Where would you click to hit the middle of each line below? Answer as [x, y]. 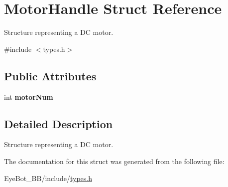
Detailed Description [58, 123]
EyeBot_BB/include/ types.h [48, 178]
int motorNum [29, 96]
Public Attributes [50, 76]
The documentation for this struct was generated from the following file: [114, 161]
